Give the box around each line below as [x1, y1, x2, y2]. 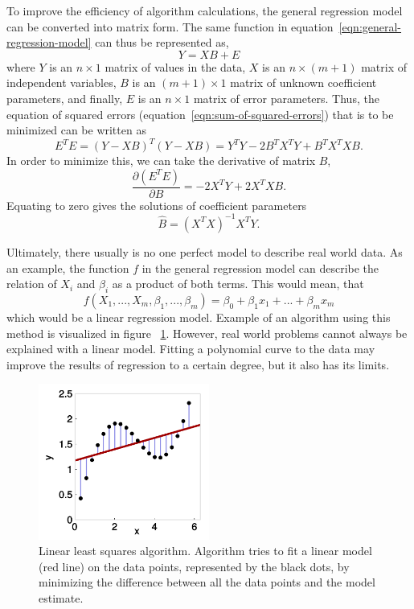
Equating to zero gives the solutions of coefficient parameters [6, 196, 307, 213]
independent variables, [6, 74, 117, 91]
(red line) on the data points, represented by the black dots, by [39, 558, 350, 574]
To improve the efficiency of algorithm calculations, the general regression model [6, 2, 403, 19]
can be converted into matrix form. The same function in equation [6, 18, 334, 35]
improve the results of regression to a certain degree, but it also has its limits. [6, 356, 390, 372]
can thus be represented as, [95, 34, 229, 51]
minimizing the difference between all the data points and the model [39, 574, 375, 590]
